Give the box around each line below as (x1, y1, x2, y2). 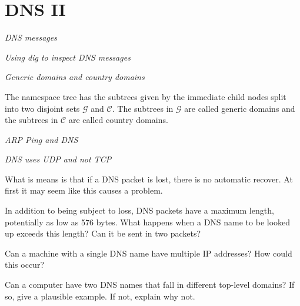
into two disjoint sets (5, 102, 80, 114)
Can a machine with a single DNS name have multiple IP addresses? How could (5, 247, 292, 259)
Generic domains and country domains (5, 71, 145, 83)
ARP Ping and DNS (5, 133, 78, 145)
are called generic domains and (184, 102, 295, 114)
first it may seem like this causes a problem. (5, 184, 163, 197)
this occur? (5, 258, 45, 271)
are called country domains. (68, 114, 168, 126)
